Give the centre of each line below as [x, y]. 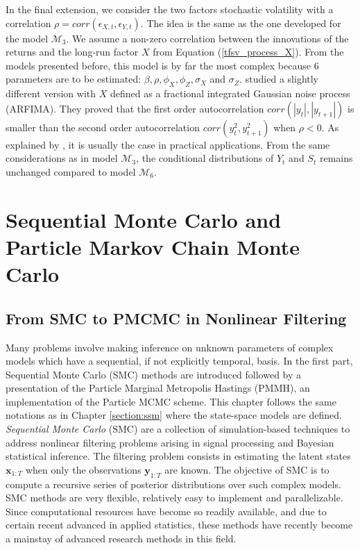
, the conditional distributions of [205, 158]
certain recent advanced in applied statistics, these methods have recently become [179, 525]
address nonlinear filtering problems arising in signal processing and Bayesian [170, 442]
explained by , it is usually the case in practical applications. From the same [168, 144]
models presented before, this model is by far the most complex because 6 [162, 65]
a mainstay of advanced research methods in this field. [121, 539]
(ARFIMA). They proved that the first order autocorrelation [135, 108]
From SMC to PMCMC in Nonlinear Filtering [176, 318]
